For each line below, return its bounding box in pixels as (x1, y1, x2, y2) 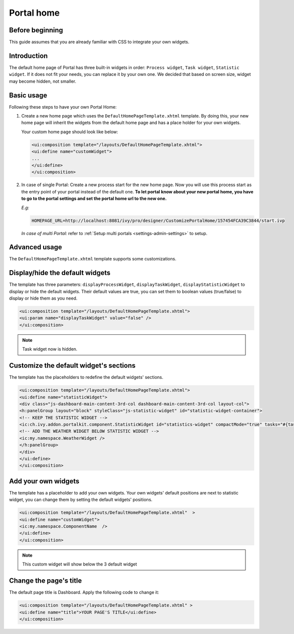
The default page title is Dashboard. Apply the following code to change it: (9, 589, 159, 595)
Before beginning (9, 26, 63, 34)
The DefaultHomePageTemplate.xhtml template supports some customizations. (9, 256, 176, 262)
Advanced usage (9, 243, 62, 252)
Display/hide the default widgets (9, 269, 111, 277)
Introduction (9, 51, 48, 60)
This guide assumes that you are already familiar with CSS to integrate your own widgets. (9, 39, 190, 45)
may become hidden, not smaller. (9, 78, 76, 84)
